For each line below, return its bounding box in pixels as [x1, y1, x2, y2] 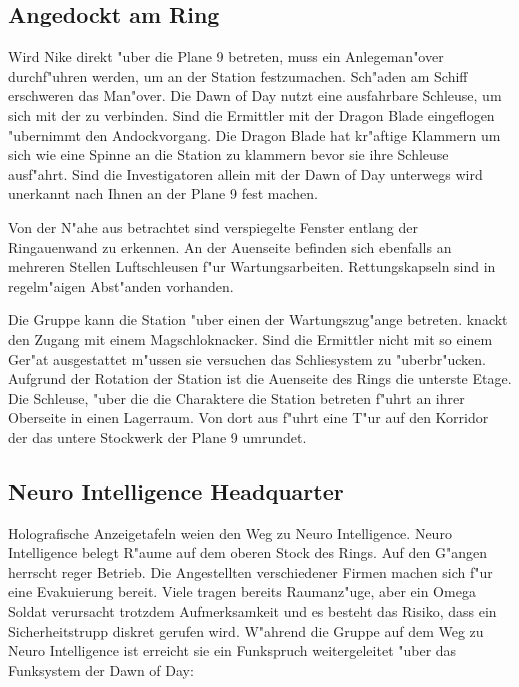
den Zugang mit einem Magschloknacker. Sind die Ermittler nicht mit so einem [8, 328, 493, 349]
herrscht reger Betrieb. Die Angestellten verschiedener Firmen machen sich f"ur [8, 561, 493, 582]
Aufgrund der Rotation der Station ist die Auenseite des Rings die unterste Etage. [8, 368, 512, 389]
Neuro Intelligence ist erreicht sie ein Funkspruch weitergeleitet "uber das [8, 640, 457, 661]
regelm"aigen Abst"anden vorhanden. [8, 275, 234, 296]
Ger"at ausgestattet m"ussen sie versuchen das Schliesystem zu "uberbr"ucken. [8, 348, 487, 369]
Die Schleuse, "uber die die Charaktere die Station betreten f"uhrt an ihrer [8, 387, 465, 408]
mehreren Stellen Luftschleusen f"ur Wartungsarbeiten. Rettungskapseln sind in [8, 256, 496, 277]
